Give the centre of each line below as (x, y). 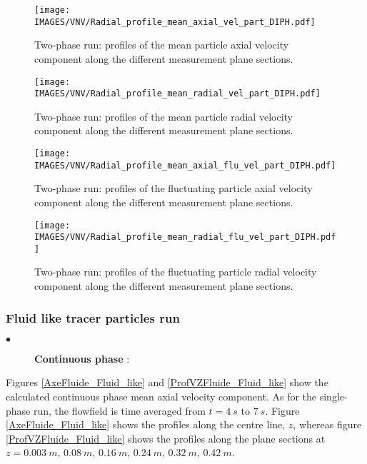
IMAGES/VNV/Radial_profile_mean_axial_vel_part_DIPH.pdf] (175, 22)
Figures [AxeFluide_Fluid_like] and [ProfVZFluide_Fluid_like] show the (167, 382)
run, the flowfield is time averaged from (119, 410)
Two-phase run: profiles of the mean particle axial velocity (162, 45)
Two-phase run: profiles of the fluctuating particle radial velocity (176, 272)
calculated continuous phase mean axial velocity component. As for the (161, 397)
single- (333, 397)
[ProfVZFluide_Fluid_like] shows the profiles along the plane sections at (166, 438)
